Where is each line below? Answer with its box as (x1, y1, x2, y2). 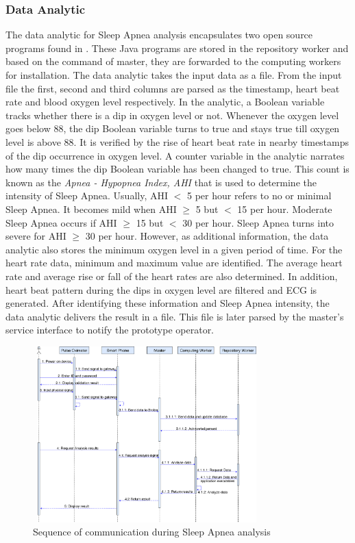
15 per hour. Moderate (237, 201, 332, 216)
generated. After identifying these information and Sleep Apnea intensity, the (5, 296, 330, 310)
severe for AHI (5, 229, 66, 243)
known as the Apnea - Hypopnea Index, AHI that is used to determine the (5, 175, 317, 189)
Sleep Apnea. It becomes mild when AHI (5, 201, 177, 216)
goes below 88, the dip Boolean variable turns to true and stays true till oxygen (5, 121, 340, 136)
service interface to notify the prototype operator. (5, 323, 215, 337)
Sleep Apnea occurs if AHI (5, 215, 117, 229)
